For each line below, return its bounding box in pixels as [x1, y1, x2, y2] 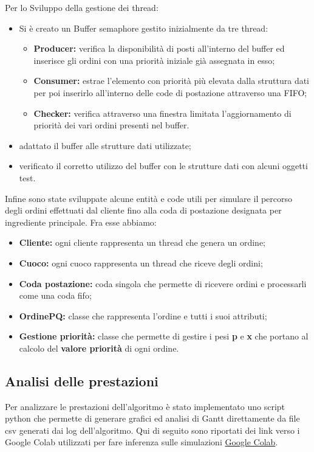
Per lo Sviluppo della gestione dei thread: [5, 1, 159, 13]
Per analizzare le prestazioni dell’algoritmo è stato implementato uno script [5, 400, 285, 412]
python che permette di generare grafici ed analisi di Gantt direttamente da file [5, 412, 300, 425]
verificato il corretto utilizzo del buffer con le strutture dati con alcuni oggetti [19, 159, 308, 172]
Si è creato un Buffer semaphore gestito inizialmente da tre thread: [19, 21, 268, 34]
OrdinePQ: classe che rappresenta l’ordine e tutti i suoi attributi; [19, 309, 267, 322]
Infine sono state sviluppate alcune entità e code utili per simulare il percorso [5, 192, 293, 204]
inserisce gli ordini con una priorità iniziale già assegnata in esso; [33, 54, 275, 66]
